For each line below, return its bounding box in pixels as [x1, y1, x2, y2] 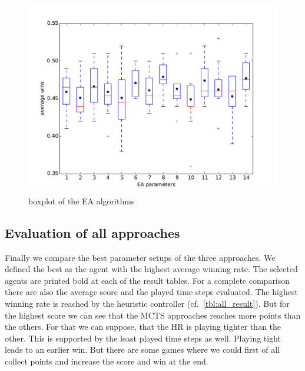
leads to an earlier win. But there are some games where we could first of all [5, 343, 280, 356]
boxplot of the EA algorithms [28, 194, 135, 207]
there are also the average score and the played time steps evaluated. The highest [5, 286, 298, 298]
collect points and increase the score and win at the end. [5, 355, 208, 367]
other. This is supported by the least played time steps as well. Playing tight [5, 332, 281, 344]
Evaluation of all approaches [5, 223, 180, 241]
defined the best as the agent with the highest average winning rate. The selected [5, 263, 298, 275]
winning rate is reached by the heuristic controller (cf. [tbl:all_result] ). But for [5, 297, 290, 309]
